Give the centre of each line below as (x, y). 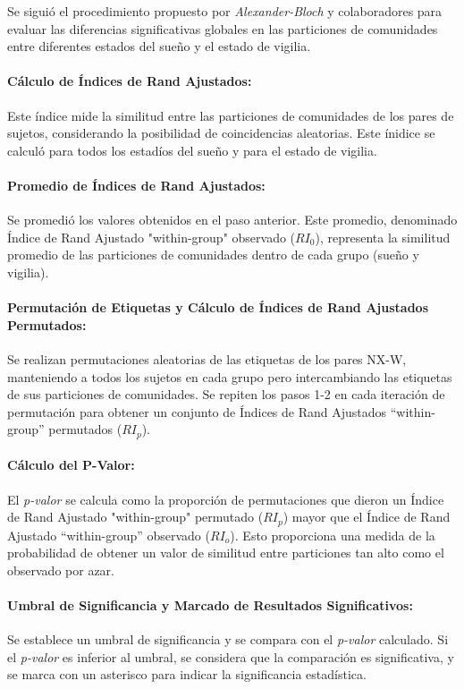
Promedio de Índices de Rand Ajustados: (136, 185)
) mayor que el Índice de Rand (367, 517)
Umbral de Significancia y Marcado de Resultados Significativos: (210, 604)
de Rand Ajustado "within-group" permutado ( (135, 517)
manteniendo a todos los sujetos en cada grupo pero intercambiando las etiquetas (230, 376)
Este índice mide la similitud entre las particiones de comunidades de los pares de (231, 115)
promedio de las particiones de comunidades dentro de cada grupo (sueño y (213, 255)
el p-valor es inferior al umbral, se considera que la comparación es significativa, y (231, 656)
